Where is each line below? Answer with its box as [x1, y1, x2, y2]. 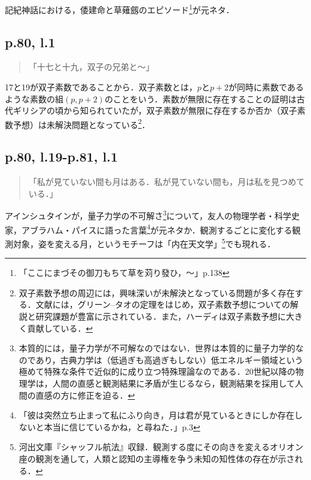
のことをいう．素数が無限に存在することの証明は [104, 92, 297, 105]
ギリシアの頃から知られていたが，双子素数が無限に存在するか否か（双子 [13, 104, 297, 117]
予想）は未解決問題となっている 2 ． [13, 116, 150, 130]
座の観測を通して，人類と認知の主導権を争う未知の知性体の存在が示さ [19, 452, 295, 464]
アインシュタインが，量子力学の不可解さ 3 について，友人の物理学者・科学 [5, 208, 291, 222]
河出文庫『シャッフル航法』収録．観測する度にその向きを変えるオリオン [19, 440, 304, 453]
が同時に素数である [228, 81, 304, 93]
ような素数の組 [5, 92, 63, 105]
